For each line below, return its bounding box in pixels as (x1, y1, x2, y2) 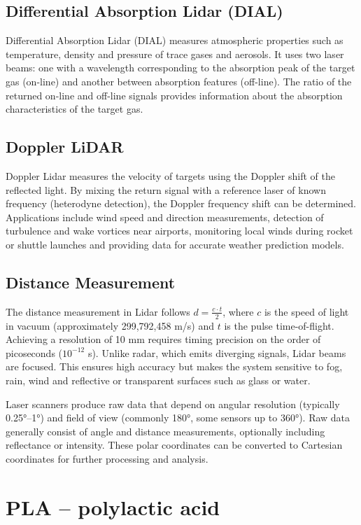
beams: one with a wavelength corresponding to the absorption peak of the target (6, 60, 355, 75)
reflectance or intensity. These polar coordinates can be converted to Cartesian (6, 437, 343, 452)
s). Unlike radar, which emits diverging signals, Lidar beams (87, 345, 346, 360)
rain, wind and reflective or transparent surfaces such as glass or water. (6, 372, 311, 387)
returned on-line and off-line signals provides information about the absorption (6, 87, 343, 102)
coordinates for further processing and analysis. (6, 451, 208, 465)
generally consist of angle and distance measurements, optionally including (6, 423, 325, 438)
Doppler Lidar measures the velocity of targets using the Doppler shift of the (6, 168, 335, 183)
